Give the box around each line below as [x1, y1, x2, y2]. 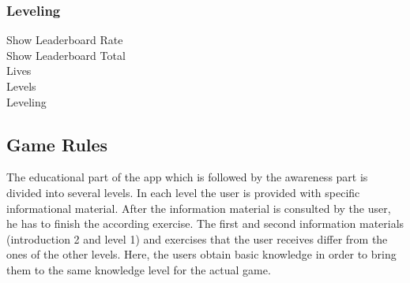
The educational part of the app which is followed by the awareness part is [6, 169, 368, 185]
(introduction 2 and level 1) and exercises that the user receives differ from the [6, 230, 388, 247]
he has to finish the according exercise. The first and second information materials [6, 215, 404, 232]
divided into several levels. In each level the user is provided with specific [6, 184, 360, 200]
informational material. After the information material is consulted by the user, [6, 199, 391, 216]
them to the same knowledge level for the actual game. [6, 261, 271, 277]
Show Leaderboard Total [6, 47, 126, 63]
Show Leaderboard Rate [6, 32, 123, 48]
